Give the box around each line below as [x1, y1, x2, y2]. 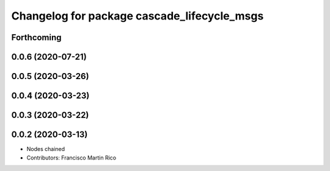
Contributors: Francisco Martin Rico [26, 154, 116, 161]
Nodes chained [26, 145, 65, 153]
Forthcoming [11, 32, 62, 43]
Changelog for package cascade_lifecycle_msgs [11, 9, 264, 23]
